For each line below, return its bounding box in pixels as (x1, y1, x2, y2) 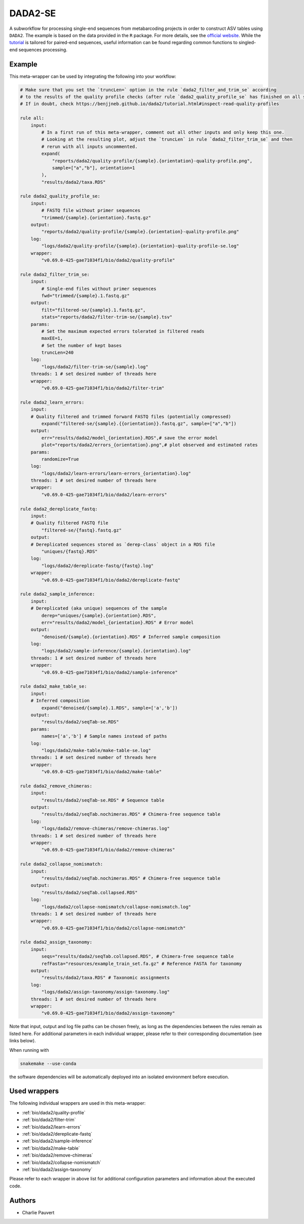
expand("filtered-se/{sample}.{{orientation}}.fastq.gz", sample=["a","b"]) (41, 420, 237, 426)
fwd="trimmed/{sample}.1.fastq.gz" (41, 292, 130, 299)
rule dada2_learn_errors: (20, 399, 85, 405)
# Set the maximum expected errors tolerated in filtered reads (41, 328, 205, 334)
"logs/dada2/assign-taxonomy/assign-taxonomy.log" (41, 989, 170, 995)
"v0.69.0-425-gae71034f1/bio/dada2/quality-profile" (41, 257, 175, 263)
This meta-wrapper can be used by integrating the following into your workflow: (9, 73, 177, 79)
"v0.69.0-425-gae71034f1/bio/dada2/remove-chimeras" (41, 847, 175, 853)
